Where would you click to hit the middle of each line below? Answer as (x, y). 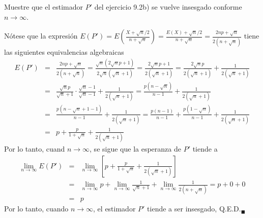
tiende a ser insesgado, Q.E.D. (194, 209)
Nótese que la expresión (41, 36)
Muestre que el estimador (43, 7)
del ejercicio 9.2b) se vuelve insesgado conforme (168, 7)
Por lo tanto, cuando (36, 209)
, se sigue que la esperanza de (135, 148)
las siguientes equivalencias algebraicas (64, 51)
